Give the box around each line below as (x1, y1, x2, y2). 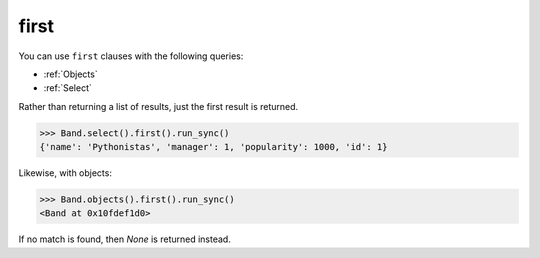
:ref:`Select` (43, 82, 92, 94)
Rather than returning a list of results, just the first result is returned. (18, 100, 299, 112)
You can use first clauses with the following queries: (18, 50, 244, 62)
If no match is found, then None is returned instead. (18, 233, 232, 245)
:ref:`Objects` (43, 68, 99, 80)
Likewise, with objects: (18, 167, 112, 179)
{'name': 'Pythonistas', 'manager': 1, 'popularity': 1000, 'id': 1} (39, 141, 388, 153)
